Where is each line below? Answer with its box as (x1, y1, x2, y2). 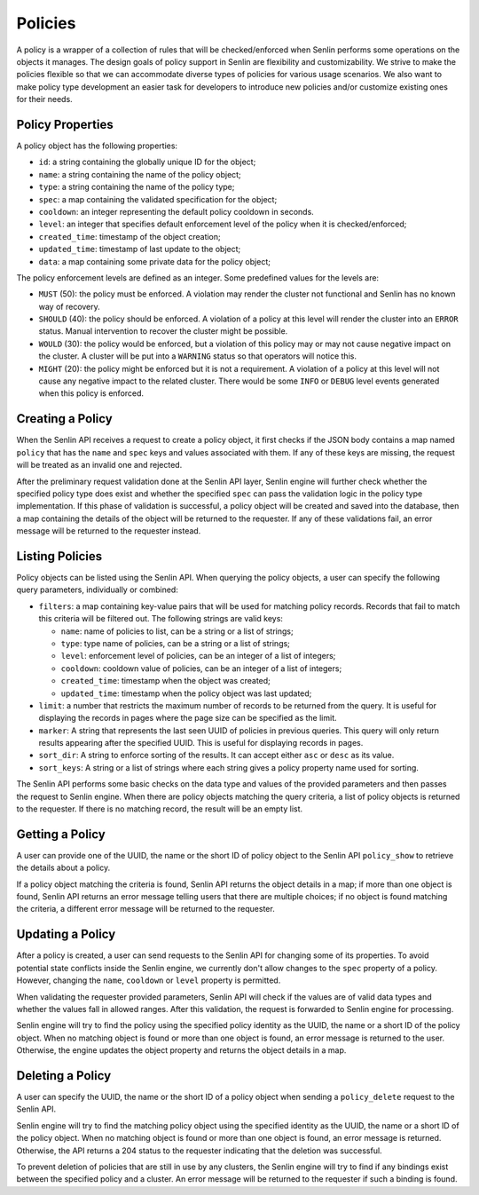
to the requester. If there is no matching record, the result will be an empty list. (16, 803, 303, 814)
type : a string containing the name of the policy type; (38, 182, 235, 193)
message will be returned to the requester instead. (16, 526, 201, 536)
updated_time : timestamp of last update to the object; (38, 244, 241, 255)
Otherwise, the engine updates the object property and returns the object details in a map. (16, 1045, 347, 1056)
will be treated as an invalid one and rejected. (16, 460, 183, 471)
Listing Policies (16, 549, 103, 564)
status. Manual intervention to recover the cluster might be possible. (38, 326, 288, 336)
